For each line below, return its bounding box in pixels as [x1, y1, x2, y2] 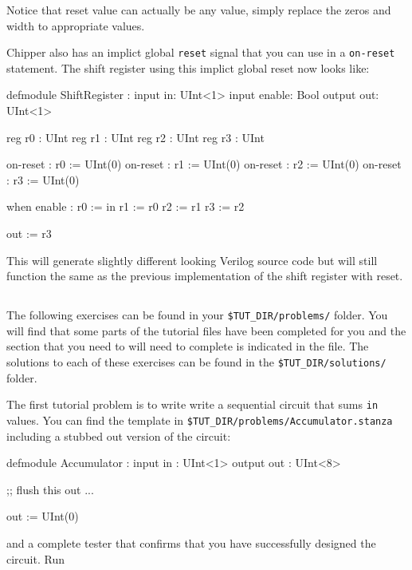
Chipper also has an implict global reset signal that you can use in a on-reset [6, 44, 395, 61]
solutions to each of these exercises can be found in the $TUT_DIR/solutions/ [6, 354, 386, 370]
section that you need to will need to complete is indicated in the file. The [6, 338, 369, 354]
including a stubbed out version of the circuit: [6, 427, 231, 444]
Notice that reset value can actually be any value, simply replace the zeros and [6, 2, 391, 18]
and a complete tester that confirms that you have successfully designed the [6, 534, 376, 551]
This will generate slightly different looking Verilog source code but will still [6, 251, 378, 268]
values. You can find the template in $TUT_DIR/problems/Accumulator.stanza [6, 411, 393, 428]
